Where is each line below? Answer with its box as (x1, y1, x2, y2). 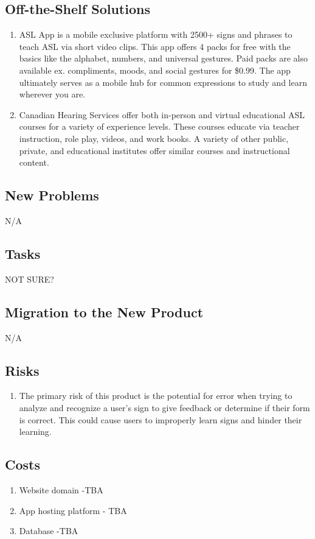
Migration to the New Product (5, 302, 204, 321)
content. (19, 156, 49, 169)
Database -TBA (19, 524, 78, 537)
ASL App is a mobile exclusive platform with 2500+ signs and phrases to (19, 28, 292, 41)
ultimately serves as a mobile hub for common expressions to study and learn (19, 76, 307, 88)
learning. (19, 425, 52, 438)
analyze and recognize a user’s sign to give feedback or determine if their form (19, 401, 310, 414)
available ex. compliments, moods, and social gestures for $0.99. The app (19, 63, 291, 76)
